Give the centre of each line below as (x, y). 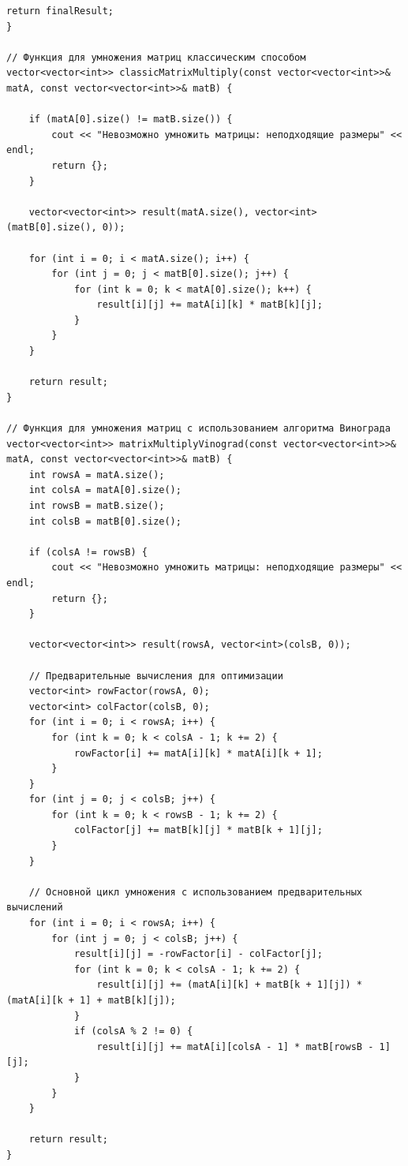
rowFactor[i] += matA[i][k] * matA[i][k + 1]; (198, 753)
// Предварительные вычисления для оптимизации (156, 676)
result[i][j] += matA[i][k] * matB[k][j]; (210, 305)
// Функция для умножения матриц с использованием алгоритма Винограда (198, 429)
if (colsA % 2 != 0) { (133, 1031)
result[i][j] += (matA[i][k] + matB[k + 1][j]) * (230, 985)
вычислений (35, 908)
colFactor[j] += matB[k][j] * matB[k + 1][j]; (198, 830)
